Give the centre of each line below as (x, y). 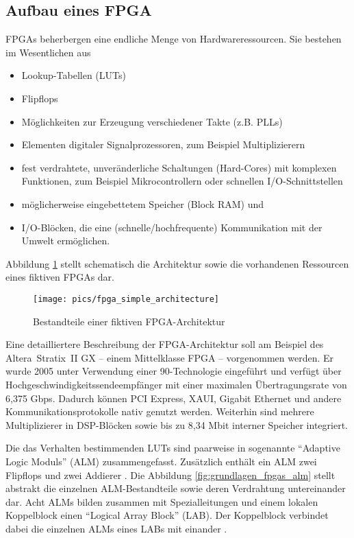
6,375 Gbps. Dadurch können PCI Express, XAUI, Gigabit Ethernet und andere (174, 398)
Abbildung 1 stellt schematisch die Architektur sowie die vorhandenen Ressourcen (177, 263)
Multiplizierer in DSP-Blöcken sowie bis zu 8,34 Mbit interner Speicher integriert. (177, 424)
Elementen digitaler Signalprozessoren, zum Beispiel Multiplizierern (163, 144)
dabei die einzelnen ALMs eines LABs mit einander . (116, 528)
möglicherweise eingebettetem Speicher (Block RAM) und (143, 203)
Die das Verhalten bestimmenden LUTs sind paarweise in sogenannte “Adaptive (173, 448)
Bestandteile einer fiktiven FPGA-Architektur (129, 321)
